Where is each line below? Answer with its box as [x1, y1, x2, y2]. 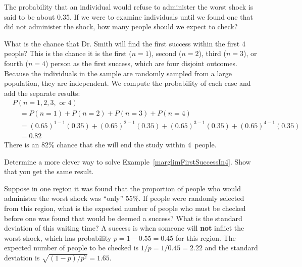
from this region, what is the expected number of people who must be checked [4, 202, 246, 213]
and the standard [205, 242, 258, 253]
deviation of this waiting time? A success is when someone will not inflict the [4, 223, 244, 233]
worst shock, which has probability [4, 232, 112, 243]
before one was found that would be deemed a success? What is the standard [4, 212, 242, 223]
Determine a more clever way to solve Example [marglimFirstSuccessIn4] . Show [4, 156, 251, 167]
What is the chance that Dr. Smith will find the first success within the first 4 [4, 38, 245, 48]
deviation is [4, 252, 40, 262]
